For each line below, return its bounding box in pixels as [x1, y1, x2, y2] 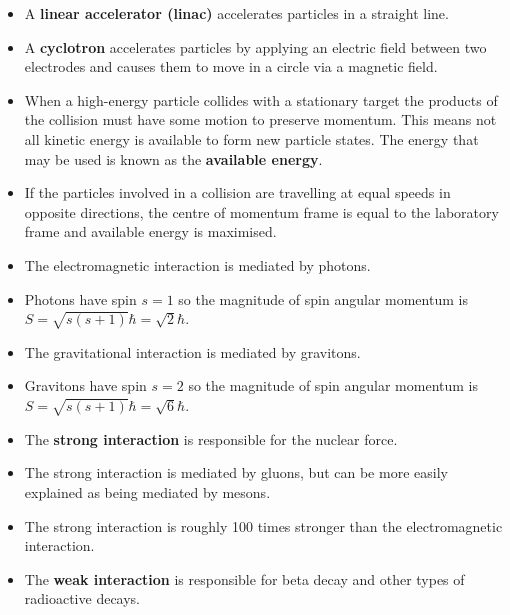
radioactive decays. [24, 588, 141, 609]
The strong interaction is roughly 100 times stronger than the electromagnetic [24, 515, 503, 536]
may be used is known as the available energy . [24, 148, 323, 169]
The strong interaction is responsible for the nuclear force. [24, 428, 398, 449]
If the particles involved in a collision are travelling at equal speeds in [24, 182, 451, 203]
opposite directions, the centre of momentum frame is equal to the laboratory [24, 201, 499, 222]
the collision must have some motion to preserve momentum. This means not [24, 109, 497, 130]
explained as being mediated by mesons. [24, 482, 271, 503]
